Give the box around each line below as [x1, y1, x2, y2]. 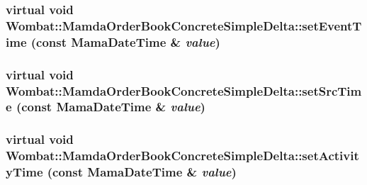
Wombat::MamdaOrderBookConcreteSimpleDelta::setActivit [6, 147, 359, 164]
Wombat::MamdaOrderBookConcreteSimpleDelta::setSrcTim [6, 82, 362, 99]
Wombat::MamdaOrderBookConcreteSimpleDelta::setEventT [6, 16, 362, 34]
